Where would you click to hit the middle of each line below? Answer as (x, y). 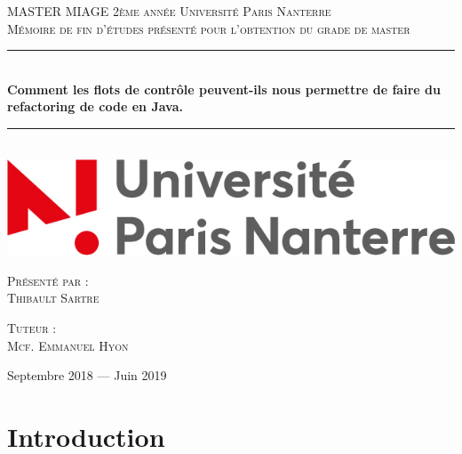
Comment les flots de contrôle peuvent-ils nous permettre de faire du (224, 89)
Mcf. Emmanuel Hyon (68, 345)
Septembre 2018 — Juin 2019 (87, 375)
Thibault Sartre (53, 298)
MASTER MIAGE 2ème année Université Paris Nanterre (169, 11)
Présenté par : (48, 280)
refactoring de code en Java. (95, 106)
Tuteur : (32, 327)
